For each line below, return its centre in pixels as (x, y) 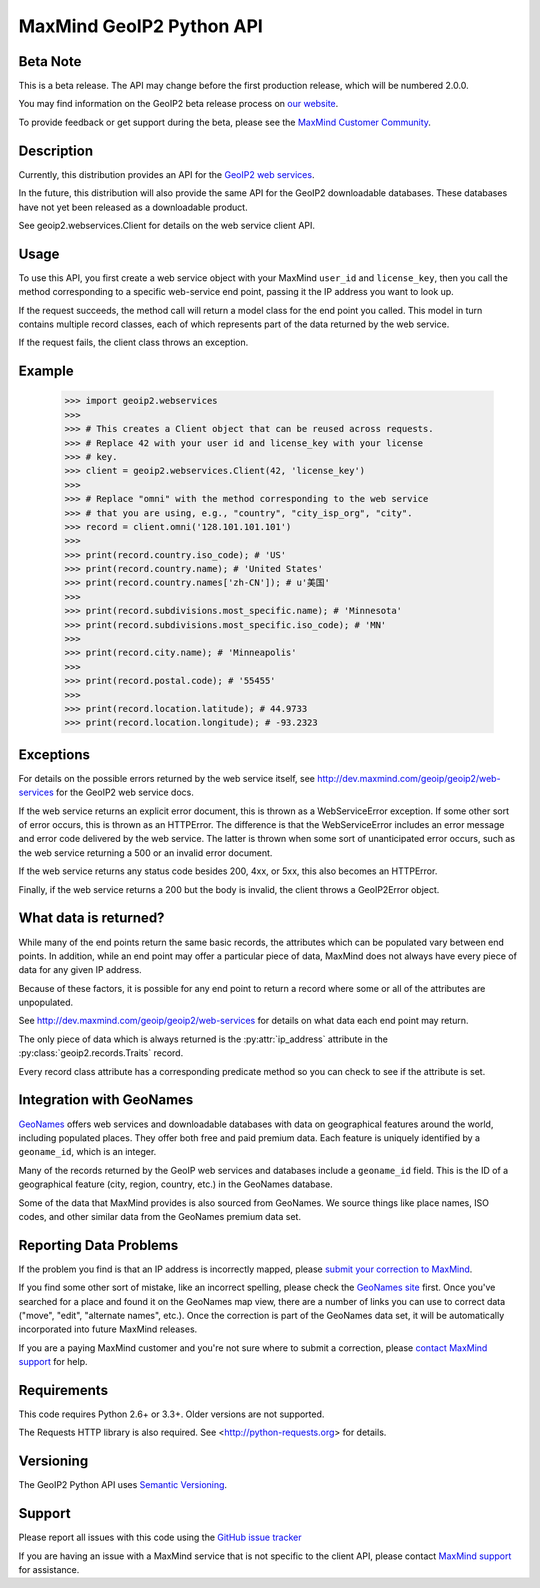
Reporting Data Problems (98, 1245)
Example (46, 371)
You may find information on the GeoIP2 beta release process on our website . (178, 104)
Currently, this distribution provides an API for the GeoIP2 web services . (166, 174)
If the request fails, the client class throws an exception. (133, 342)
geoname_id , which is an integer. (87, 1152)
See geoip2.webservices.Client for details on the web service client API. (166, 225)
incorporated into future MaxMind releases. (108, 1329)
